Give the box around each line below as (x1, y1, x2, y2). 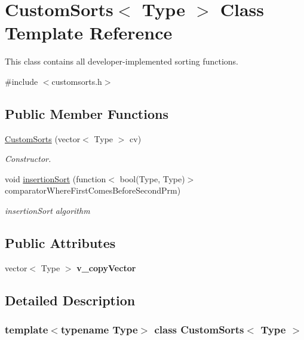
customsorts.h (51, 75, 102, 87)
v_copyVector (76, 261, 136, 274)
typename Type (60, 322, 138, 337)
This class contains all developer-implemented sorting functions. (5, 55, 238, 68)
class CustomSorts (154, 322, 244, 337)
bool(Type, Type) (119, 172, 185, 185)
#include (5, 75, 38, 87)
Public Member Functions (5, 104, 168, 122)
